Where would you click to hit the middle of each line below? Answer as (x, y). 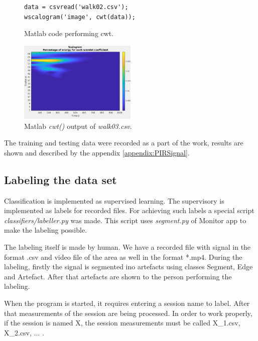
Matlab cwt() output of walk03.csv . (78, 126)
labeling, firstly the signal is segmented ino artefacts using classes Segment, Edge (128, 267)
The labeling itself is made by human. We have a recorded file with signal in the (127, 246)
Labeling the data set (60, 179)
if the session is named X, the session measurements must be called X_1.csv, (122, 323)
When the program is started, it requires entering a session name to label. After (127, 303)
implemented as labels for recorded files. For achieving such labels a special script (129, 210)
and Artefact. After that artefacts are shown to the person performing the (118, 276)
